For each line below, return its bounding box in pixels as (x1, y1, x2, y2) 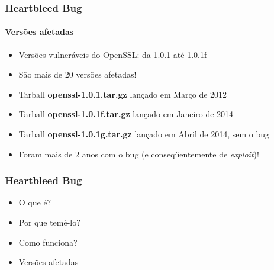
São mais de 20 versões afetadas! (18, 68, 137, 81)
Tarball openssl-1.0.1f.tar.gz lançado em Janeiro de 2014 (18, 108, 234, 120)
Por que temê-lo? (18, 216, 80, 229)
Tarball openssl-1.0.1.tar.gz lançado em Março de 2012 (18, 88, 227, 100)
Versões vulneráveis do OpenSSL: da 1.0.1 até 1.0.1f (18, 48, 207, 60)
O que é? (18, 196, 51, 208)
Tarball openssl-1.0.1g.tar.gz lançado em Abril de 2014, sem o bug (18, 128, 270, 140)
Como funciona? (18, 236, 78, 248)
